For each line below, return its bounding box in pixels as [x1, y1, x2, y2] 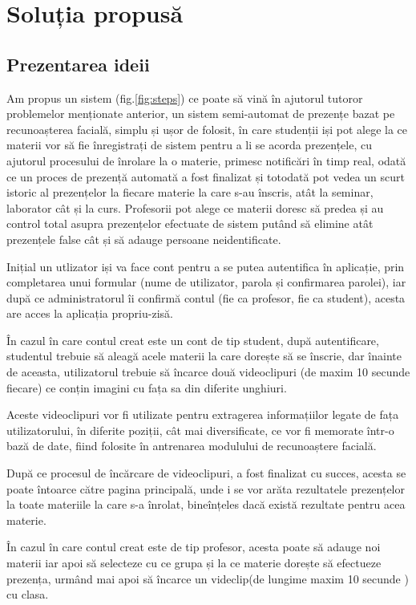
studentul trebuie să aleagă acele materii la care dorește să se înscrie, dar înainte [6, 347, 402, 364]
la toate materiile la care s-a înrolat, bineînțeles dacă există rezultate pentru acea [6, 496, 406, 513]
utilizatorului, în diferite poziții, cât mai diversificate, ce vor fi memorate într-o [6, 421, 394, 438]
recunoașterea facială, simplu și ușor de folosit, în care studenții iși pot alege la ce [6, 120, 407, 137]
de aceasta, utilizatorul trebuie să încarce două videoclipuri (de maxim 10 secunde [6, 363, 410, 380]
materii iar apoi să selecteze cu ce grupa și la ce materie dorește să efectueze [6, 554, 382, 571]
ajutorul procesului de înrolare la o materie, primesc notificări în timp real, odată [6, 152, 406, 169]
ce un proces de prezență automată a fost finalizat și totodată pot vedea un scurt [6, 168, 406, 185]
